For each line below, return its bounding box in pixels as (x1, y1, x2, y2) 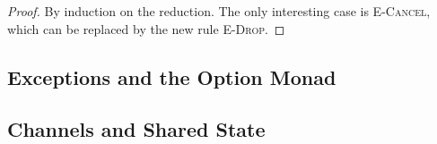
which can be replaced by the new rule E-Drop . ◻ (7, 19, 285, 38)
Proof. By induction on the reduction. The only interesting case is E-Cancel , (7, 2, 431, 20)
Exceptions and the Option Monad (7, 63, 336, 90)
